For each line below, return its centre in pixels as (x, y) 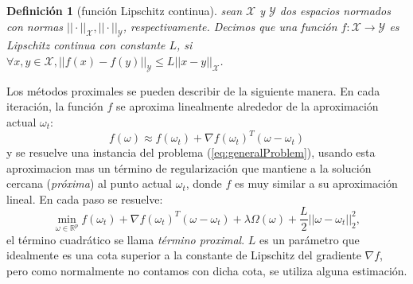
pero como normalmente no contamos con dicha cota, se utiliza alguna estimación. (207, 270)
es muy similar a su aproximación (316, 183)
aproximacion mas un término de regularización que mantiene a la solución (189, 167)
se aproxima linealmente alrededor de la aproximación (247, 106)
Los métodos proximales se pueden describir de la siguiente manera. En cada (193, 90)
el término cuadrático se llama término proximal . (126, 239)
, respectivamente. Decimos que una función (230, 26)
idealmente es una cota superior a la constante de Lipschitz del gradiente (184, 255)
